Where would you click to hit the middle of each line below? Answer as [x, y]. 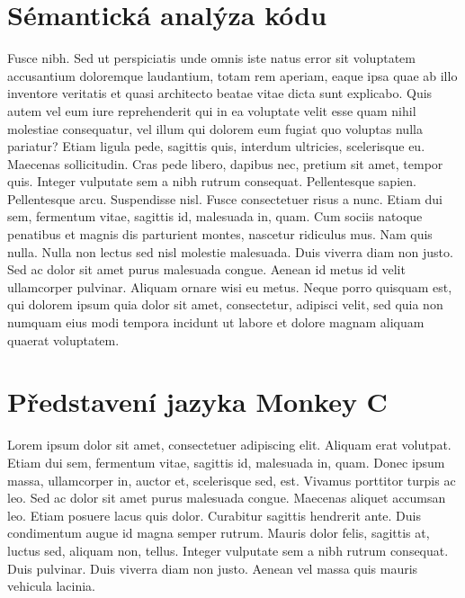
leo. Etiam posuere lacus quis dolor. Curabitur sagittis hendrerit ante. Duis [215, 515]
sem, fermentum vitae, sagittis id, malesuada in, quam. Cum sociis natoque [215, 216]
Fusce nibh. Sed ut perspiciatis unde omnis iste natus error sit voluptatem [211, 58]
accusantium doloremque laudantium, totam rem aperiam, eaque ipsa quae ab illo [232, 75]
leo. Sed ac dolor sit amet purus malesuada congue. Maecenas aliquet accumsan [227, 498]
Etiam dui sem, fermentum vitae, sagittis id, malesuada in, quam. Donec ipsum [226, 462]
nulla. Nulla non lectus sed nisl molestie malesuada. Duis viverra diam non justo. [230, 251]
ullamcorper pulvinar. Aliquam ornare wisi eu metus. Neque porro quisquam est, [230, 286]
